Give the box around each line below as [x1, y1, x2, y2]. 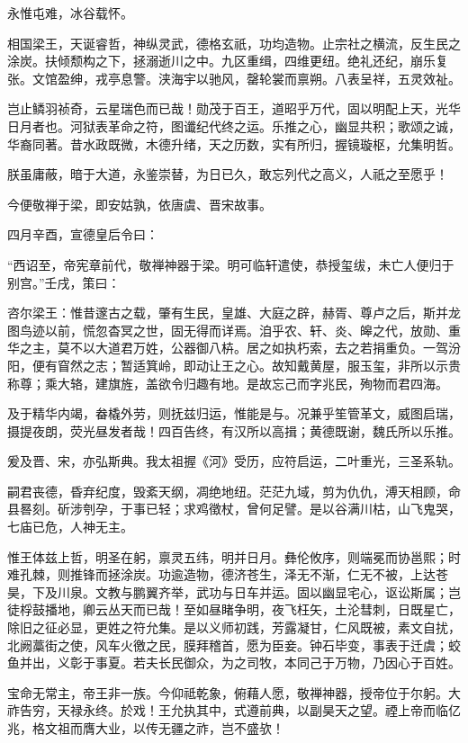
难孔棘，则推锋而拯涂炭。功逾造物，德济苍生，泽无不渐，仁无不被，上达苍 [7, 565, 448, 584]
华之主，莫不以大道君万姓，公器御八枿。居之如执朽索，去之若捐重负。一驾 [7, 338, 448, 357]
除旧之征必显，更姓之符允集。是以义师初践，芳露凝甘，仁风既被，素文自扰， [7, 618, 461, 637]
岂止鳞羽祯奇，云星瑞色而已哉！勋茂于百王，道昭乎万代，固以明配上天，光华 [7, 99, 461, 118]
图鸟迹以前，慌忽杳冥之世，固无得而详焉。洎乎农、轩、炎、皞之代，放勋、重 [7, 320, 461, 339]
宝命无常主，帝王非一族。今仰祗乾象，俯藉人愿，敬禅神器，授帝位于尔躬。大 [7, 683, 461, 702]
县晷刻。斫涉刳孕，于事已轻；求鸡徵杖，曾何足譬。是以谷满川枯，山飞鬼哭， [7, 499, 461, 518]
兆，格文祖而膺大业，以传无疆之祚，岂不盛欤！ [7, 719, 284, 737]
